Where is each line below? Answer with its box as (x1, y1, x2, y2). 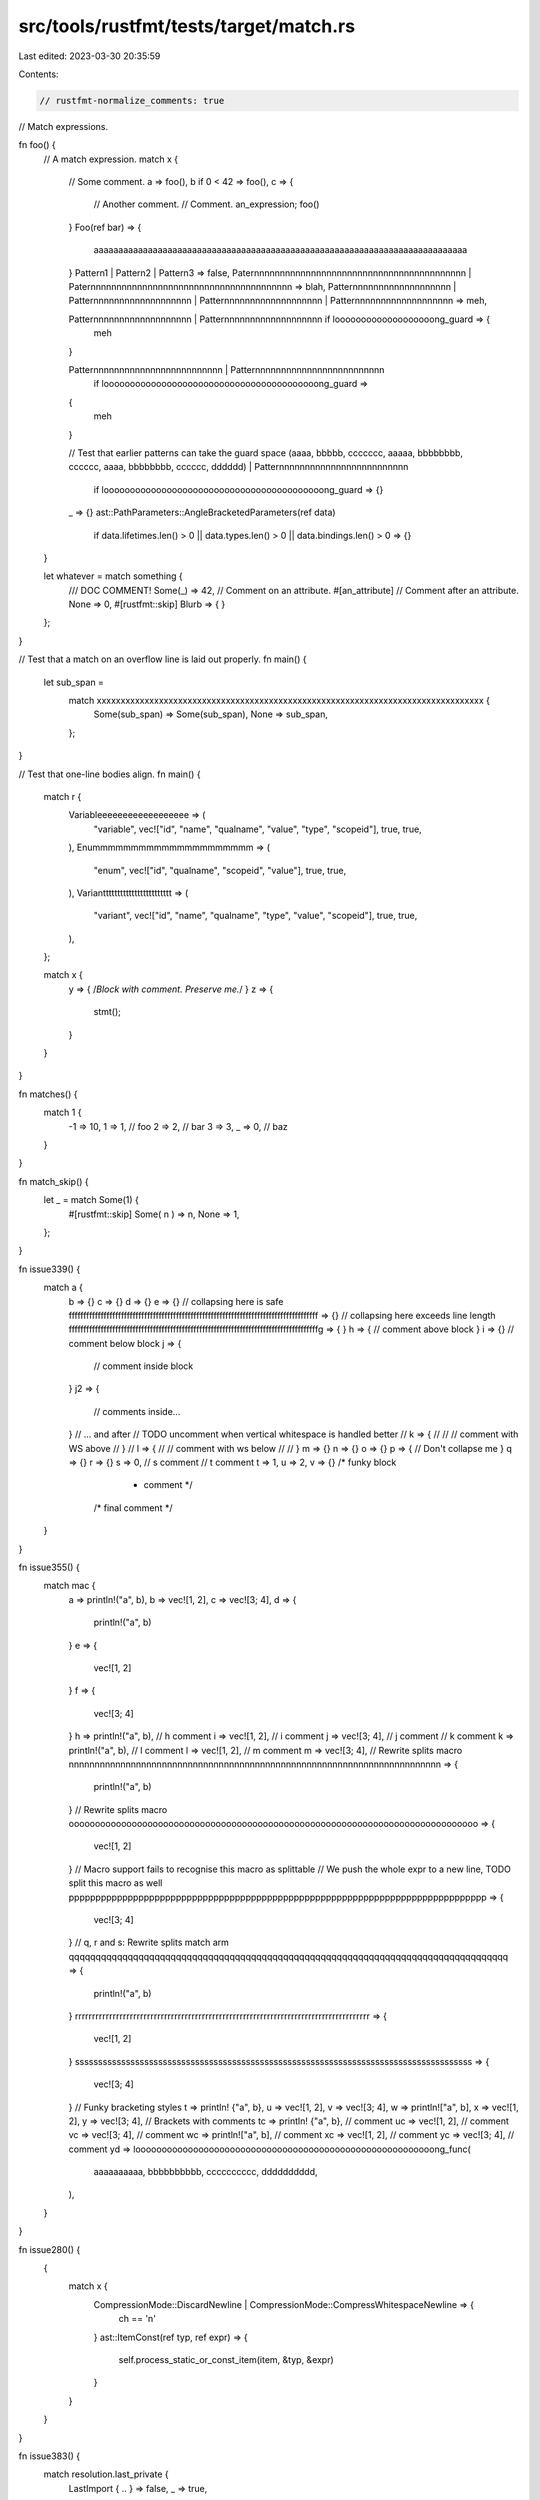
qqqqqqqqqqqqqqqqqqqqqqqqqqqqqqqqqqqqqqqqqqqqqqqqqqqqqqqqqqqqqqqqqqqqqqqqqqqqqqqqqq (68, 1950, 509, 1962)
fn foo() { (18, 139, 57, 151)
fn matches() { (18, 1088, 78, 1100)
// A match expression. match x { (43, 153, 179, 165)
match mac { (43, 1580, 96, 1592)
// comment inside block (93, 1360, 194, 1372)
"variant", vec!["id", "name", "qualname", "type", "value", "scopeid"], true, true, (93, 910, 418, 922)
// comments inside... (93, 1405, 181, 1417)
